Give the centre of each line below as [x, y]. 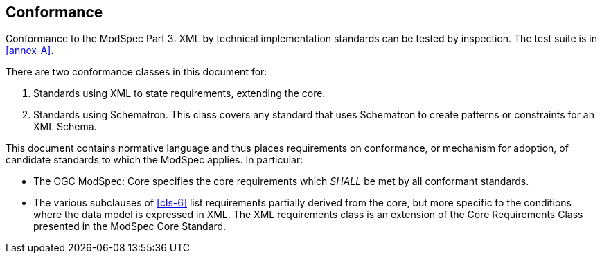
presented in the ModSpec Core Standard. [130, 226]
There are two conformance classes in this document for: [136, 72]
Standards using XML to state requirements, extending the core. [179, 93]
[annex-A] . [30, 51]
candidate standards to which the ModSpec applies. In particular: [154, 160]
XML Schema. [65, 127]
